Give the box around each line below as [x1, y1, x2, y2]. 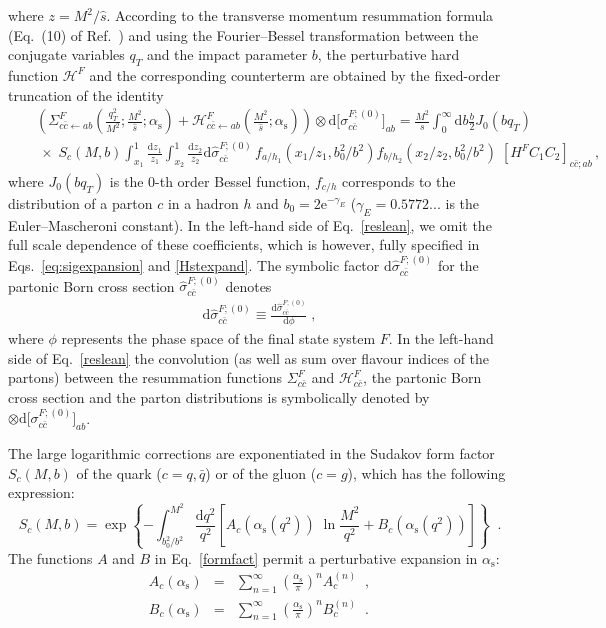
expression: [8, 482, 75, 503]
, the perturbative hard [317, 44, 460, 65]
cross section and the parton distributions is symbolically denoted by [8, 387, 430, 408]
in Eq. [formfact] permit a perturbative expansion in [154, 547, 478, 568]
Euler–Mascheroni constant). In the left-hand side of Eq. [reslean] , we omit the [8, 214, 492, 235]
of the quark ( [76, 462, 162, 483]
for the [437, 254, 479, 275]
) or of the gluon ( [205, 462, 317, 483]
